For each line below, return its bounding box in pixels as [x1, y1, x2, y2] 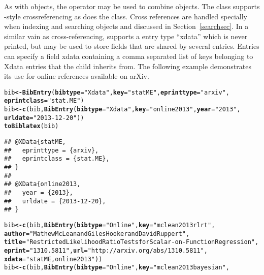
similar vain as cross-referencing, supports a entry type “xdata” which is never [4, 30, 248, 41]
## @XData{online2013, [4, 180, 81, 188]
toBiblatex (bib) [4, 123, 59, 130]
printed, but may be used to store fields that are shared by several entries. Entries [4, 41, 259, 51]
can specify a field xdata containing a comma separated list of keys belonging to [4, 50, 253, 61]
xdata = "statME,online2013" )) [4, 255, 103, 263]
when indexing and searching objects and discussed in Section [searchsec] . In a [4, 21, 249, 32]
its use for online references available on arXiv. [4, 71, 149, 81]
